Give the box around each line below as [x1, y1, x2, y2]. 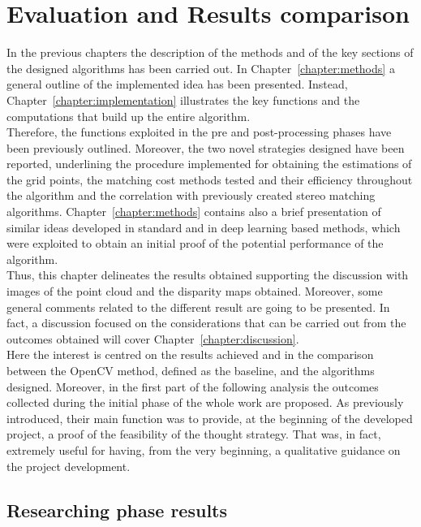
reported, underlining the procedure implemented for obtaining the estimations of [6, 155, 412, 172]
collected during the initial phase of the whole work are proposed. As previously [6, 394, 404, 411]
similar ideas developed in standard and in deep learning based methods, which [6, 218, 401, 235]
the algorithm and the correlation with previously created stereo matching [6, 187, 376, 204]
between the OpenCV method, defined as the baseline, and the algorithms [6, 362, 375, 378]
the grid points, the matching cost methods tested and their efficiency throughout [6, 171, 413, 188]
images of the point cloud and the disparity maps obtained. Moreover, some [6, 283, 383, 300]
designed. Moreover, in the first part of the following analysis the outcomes [6, 378, 379, 395]
